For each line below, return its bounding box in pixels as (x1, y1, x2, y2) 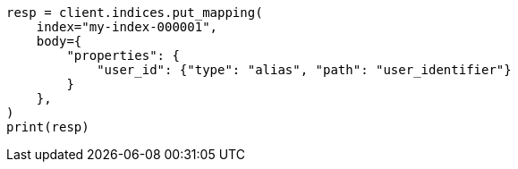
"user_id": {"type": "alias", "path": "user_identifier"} (97, 63, 512, 77)
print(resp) (6, 120, 89, 134)
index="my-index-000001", (36, 20, 218, 34)
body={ (36, 34, 82, 48)
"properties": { (66, 48, 180, 63)
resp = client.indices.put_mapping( (6, 5, 263, 20)
